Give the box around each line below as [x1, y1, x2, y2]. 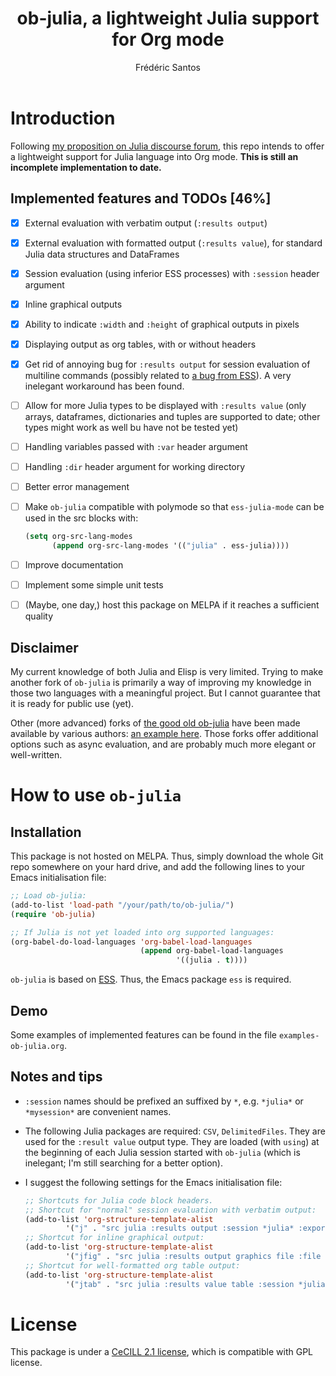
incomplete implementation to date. [10, 161, 162, 173]
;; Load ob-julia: [10, 891, 87, 901]
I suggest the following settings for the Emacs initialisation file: [24, 1176, 283, 1188]
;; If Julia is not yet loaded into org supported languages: [10, 927, 275, 937]
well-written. [10, 749, 63, 761]
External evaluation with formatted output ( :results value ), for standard [24, 237, 323, 249]
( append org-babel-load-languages [139, 946, 284, 956]
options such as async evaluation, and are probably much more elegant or [10, 738, 317, 750]
